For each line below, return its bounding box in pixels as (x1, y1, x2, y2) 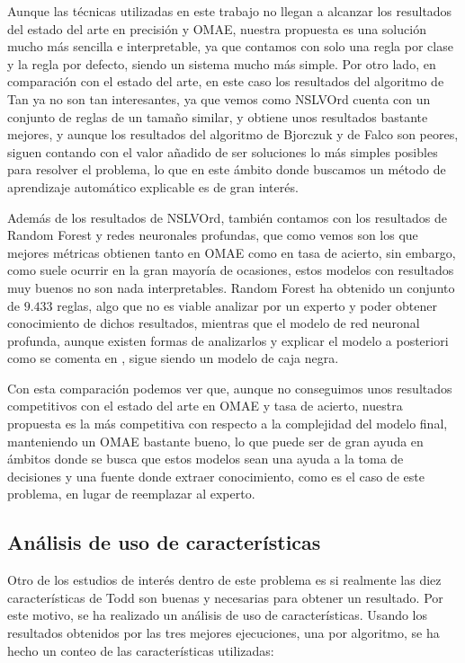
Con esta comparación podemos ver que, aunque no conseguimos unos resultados (7, 378, 452, 397)
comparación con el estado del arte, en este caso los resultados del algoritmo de (7, 72, 444, 91)
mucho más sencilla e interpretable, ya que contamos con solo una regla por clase (7, 37, 453, 56)
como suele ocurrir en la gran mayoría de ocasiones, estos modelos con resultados (7, 261, 454, 279)
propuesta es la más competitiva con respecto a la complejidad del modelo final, (7, 414, 448, 433)
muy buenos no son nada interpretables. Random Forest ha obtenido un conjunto (7, 278, 455, 296)
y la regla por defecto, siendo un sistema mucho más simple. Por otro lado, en (7, 54, 436, 73)
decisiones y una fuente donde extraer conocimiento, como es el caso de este (7, 466, 425, 485)
